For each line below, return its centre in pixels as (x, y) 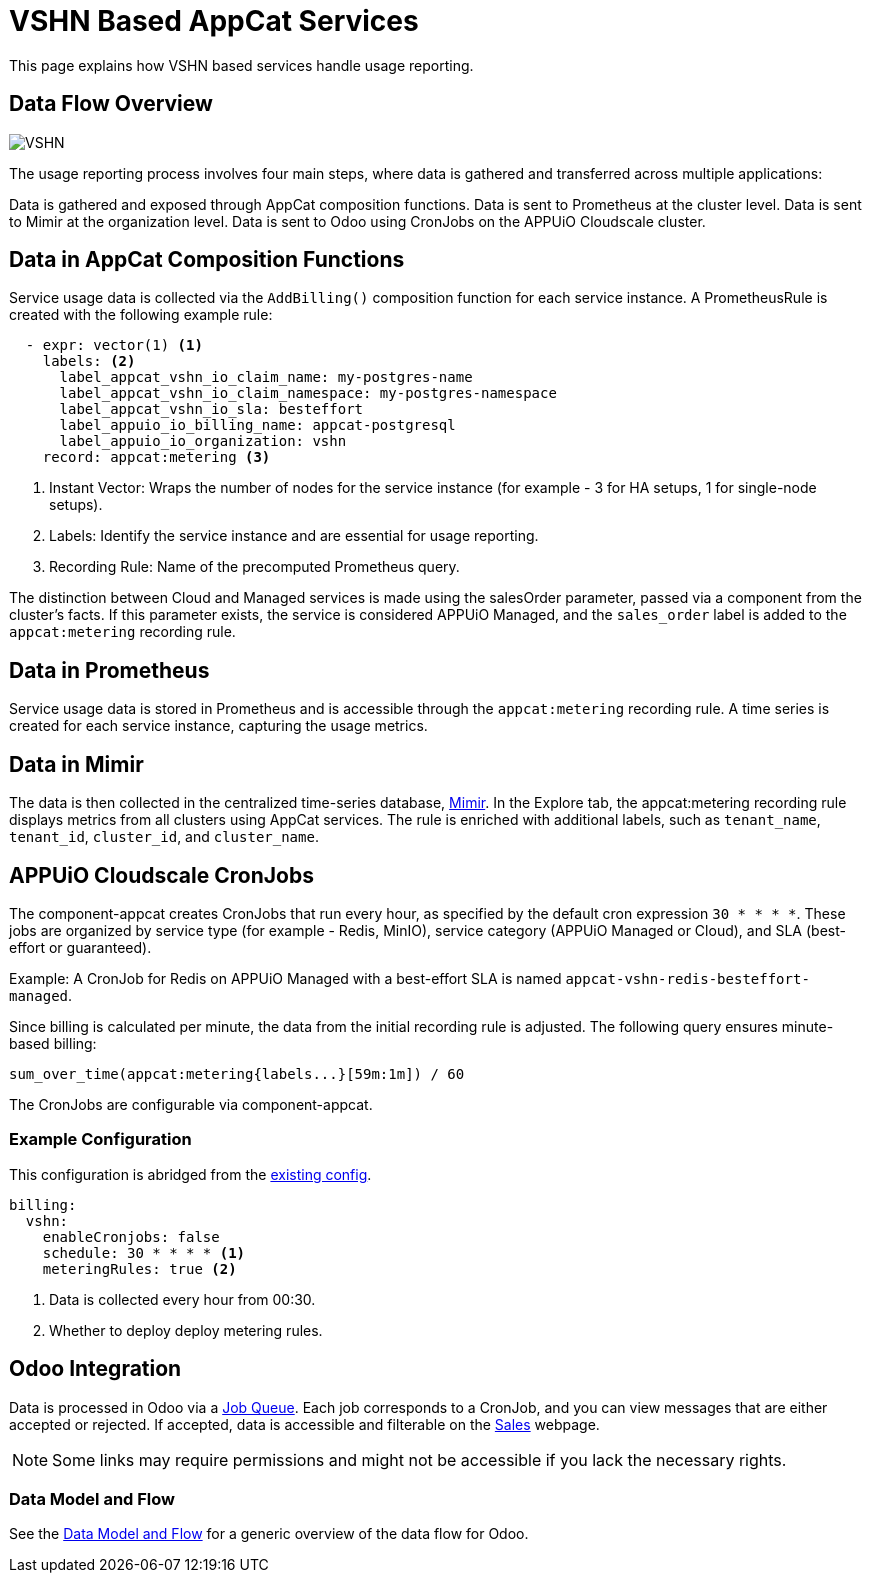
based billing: (53, 1043)
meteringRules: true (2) (139, 1268)
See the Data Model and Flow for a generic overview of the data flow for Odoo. (269, 1534)
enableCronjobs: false (131, 1236)
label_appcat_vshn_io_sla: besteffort (211, 409)
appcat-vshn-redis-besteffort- (687, 978)
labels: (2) (89, 361)
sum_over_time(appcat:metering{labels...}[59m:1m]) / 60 (237, 1073)
